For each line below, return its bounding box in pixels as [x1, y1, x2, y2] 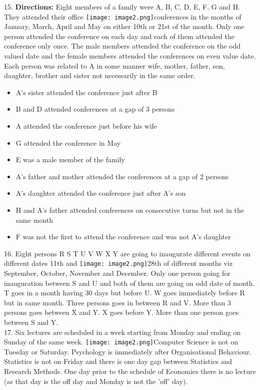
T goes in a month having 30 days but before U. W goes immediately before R [4, 287, 245, 298]
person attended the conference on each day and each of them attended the [4, 31, 234, 41]
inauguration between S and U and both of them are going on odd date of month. [4, 277, 255, 288]
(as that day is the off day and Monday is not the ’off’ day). [4, 375, 188, 386]
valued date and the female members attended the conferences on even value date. [4, 51, 256, 61]
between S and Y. [4, 316, 58, 327]
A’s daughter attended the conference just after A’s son [15, 188, 186, 198]
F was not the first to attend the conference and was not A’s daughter [15, 231, 231, 242]
